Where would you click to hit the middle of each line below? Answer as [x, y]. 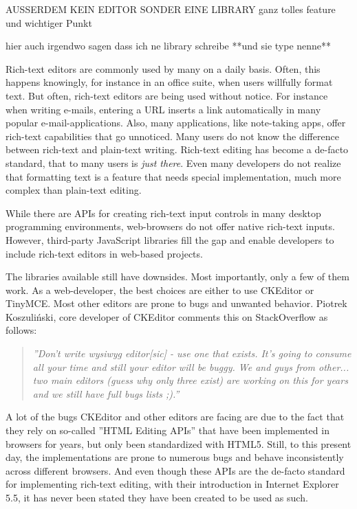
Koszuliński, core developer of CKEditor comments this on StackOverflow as [167, 316]
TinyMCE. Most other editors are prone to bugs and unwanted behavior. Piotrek [176, 303]
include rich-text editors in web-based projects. [104, 253]
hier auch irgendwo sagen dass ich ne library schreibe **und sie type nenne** [169, 46]
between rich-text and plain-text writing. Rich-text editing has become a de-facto [177, 149]
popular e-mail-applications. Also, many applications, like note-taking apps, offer [176, 123]
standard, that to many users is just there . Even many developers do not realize [173, 162]
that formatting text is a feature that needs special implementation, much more [173, 176]
